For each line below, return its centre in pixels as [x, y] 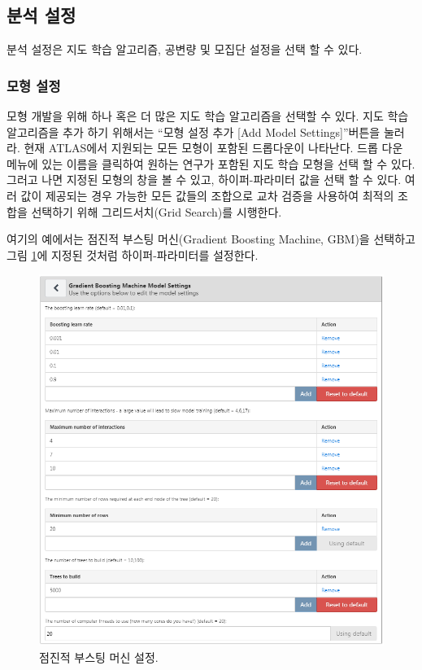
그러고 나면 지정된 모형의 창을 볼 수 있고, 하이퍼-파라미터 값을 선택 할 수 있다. [204, 180]
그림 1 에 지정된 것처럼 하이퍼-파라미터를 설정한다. [133, 254]
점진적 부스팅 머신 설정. [99, 657]
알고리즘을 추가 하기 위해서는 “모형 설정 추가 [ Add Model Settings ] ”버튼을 [194, 131]
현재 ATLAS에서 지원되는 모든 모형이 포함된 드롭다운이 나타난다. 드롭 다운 [213, 148]
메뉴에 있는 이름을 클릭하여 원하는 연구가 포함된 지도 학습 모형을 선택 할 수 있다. [211, 163]
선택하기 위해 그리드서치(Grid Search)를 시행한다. [157, 211]
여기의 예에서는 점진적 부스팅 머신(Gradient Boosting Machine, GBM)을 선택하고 [211, 239]
